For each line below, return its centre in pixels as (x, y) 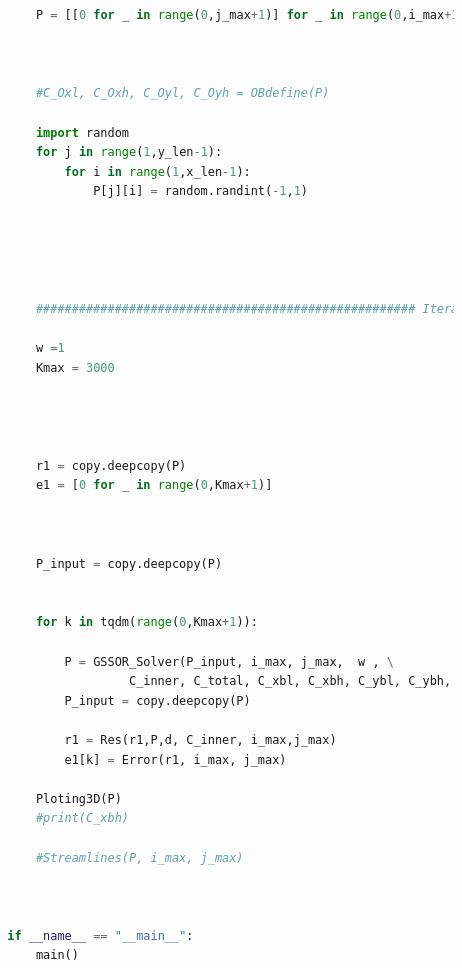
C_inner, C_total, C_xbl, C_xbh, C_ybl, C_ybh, (290, 681)
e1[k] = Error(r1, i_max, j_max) (175, 759)
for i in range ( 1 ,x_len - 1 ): (157, 171)
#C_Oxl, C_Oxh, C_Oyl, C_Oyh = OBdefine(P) (182, 93)
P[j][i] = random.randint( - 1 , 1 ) (201, 191)
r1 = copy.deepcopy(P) (111, 465)
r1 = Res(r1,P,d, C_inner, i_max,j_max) (200, 739)
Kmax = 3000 (75, 367)
